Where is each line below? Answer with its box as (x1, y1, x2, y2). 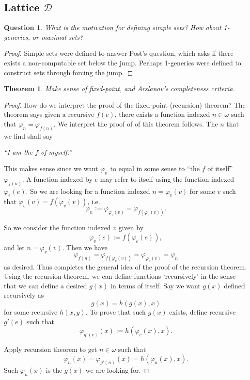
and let (4, 242, 25, 252)
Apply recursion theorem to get (4, 344, 97, 354)
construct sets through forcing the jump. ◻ (4, 67, 133, 77)
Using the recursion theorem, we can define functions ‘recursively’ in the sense (4, 271, 236, 281)
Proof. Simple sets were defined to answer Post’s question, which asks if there (4, 48, 234, 58)
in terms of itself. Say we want (110, 280, 201, 290)
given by (118, 222, 144, 233)
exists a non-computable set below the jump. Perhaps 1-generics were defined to (4, 57, 241, 67)
